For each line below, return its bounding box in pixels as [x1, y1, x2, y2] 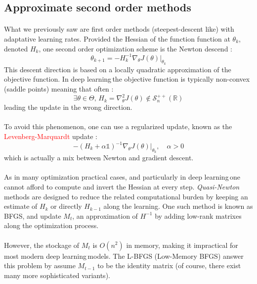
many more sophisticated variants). [4, 270, 110, 280]
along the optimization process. [4, 220, 99, 231]
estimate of [4, 201, 38, 211]
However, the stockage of [4, 239, 80, 250]
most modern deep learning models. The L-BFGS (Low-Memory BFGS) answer [4, 250, 244, 261]
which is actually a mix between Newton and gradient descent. [4, 152, 194, 163]
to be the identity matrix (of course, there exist [97, 260, 241, 271]
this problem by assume [4, 260, 76, 271]
